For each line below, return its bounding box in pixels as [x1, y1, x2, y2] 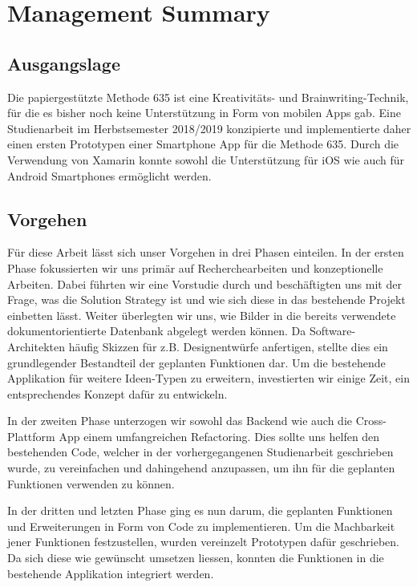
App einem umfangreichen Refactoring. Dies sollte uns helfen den [59, 427, 380, 444]
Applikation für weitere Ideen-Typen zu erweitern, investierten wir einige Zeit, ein [7, 370, 410, 387]
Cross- [355, 412, 387, 429]
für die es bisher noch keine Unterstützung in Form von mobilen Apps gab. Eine [7, 104, 401, 121]
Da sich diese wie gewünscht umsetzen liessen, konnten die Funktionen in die [7, 549, 384, 566]
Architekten [7, 338, 65, 354]
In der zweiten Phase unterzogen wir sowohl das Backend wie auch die [7, 412, 353, 429]
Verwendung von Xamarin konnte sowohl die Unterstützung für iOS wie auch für [7, 151, 405, 168]
